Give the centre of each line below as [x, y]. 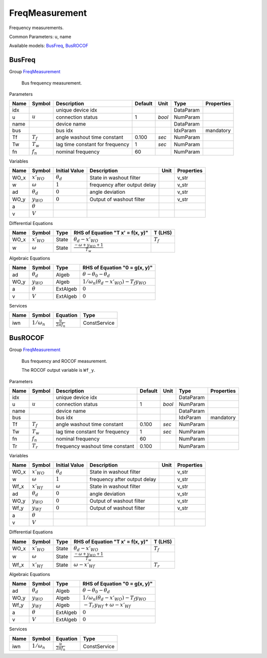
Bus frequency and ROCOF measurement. [64, 361]
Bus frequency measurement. [52, 83]
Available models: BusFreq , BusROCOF [49, 46]
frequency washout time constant [95, 446]
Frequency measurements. [36, 28]
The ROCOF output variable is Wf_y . [58, 370]
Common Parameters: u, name [40, 37]
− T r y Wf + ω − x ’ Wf [107, 605]
